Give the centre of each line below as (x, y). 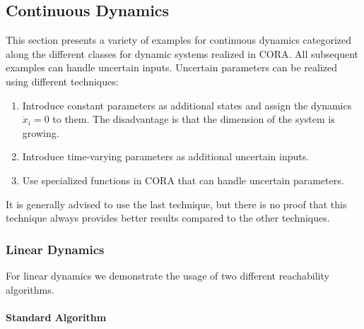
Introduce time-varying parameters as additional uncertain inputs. (166, 156)
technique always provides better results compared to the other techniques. (168, 218)
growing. (41, 132)
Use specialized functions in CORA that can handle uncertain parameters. (183, 180)
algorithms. (30, 289)
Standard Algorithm (56, 317)
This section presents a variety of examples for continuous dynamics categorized (179, 40)
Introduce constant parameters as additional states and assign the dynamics (187, 105)
